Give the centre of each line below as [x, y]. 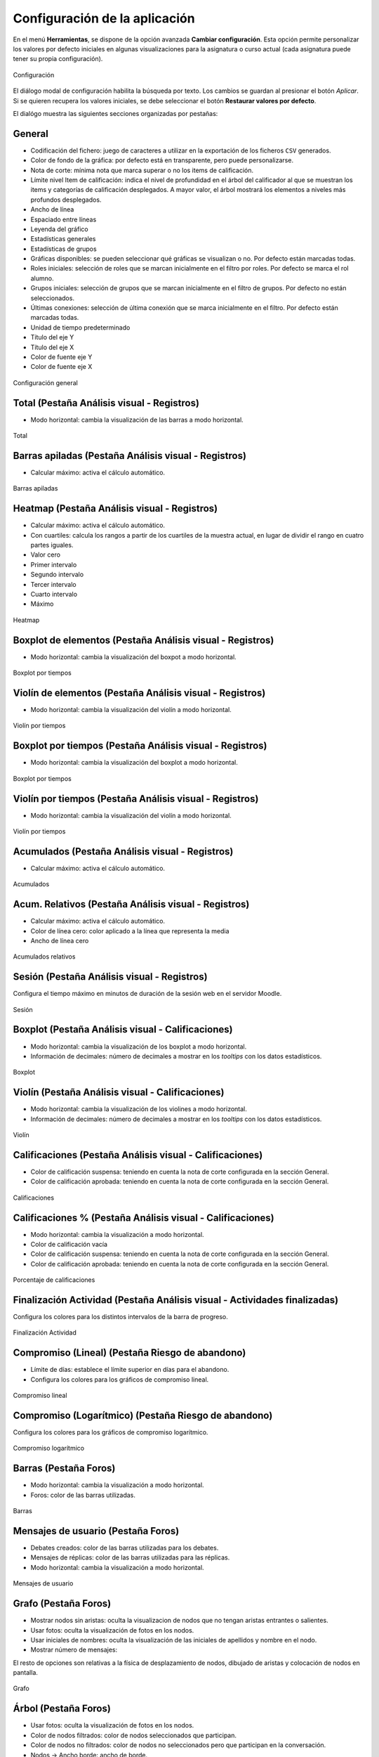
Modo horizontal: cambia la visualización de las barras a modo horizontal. [137, 420]
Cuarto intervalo [54, 595]
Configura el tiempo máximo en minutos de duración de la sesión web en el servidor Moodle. [147, 994]
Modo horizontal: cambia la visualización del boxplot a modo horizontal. [134, 763]
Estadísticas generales [63, 239]
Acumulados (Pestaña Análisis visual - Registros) [123, 851]
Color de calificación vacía [69, 1245]
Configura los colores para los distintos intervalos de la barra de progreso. [120, 1317]
